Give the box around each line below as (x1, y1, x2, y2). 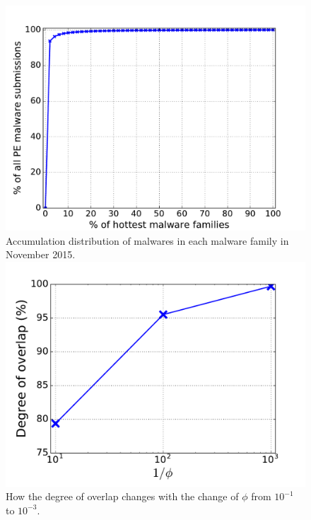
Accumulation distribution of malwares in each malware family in (6, 233, 289, 248)
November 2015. (6, 247, 76, 262)
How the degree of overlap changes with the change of (6, 489, 239, 504)
